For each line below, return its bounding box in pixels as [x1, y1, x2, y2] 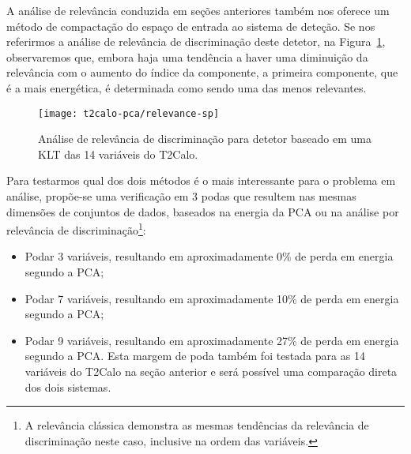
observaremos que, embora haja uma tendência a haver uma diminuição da [6, 48, 368, 65]
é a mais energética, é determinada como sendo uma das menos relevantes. [6, 79, 367, 96]
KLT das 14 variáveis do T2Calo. [38, 145, 198, 162]
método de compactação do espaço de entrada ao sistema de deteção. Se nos [6, 17, 375, 34]
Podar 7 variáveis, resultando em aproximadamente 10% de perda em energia [25, 290, 399, 306]
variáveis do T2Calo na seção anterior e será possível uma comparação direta [25, 363, 398, 379]
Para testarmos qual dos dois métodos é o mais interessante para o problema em [6, 172, 396, 189]
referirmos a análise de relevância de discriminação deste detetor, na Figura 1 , [6, 33, 386, 50]
